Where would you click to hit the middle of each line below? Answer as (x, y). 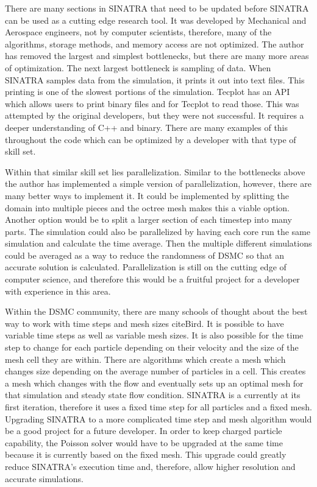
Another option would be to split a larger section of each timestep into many (148, 219)
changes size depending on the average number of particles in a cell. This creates (155, 371)
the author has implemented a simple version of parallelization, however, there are (158, 184)
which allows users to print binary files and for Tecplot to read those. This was (152, 103)
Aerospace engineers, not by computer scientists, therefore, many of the (138, 32)
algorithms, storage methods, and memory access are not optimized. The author (155, 44)
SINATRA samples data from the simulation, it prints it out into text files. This (155, 79)
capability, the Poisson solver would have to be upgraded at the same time (144, 442)
